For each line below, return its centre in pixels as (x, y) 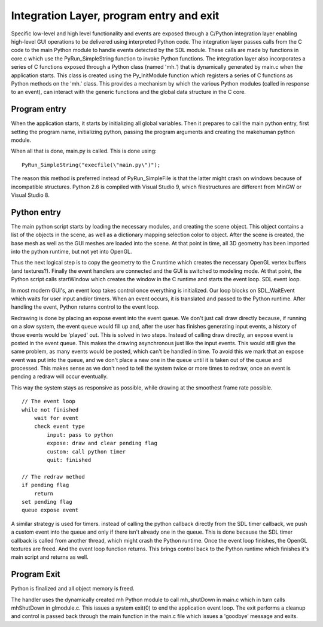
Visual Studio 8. (31, 195)
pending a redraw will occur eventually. (60, 376)
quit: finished (69, 460)
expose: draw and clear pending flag (102, 443)
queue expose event (50, 510)
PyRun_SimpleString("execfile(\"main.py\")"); (91, 165)
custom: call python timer (86, 451)
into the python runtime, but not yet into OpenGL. (71, 252)
